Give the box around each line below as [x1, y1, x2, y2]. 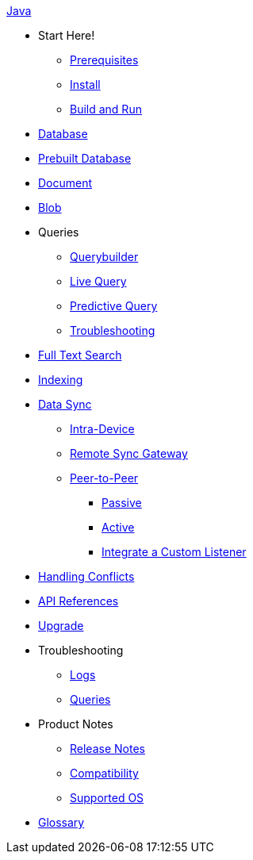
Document [38, 176, 93, 190]
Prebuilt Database [38, 152, 132, 165]
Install [70, 78, 101, 91]
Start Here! [38, 29, 95, 42]
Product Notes [38, 717, 113, 731]
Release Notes [70, 742, 145, 755]
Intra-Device [70, 422, 135, 436]
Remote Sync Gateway [70, 447, 188, 460]
